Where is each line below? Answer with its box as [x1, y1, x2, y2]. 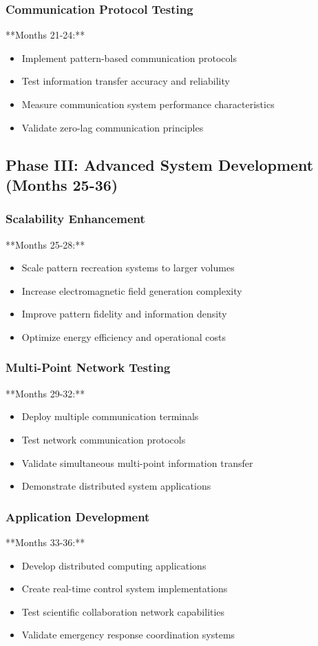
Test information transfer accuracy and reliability [21, 74, 230, 88]
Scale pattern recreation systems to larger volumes [21, 260, 235, 275]
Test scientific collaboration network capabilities [21, 604, 225, 618]
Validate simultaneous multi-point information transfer [21, 455, 253, 470]
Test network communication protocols [21, 432, 186, 446]
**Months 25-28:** [6, 237, 85, 251]
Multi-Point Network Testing [6, 359, 171, 376]
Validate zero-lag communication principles [21, 120, 204, 134]
